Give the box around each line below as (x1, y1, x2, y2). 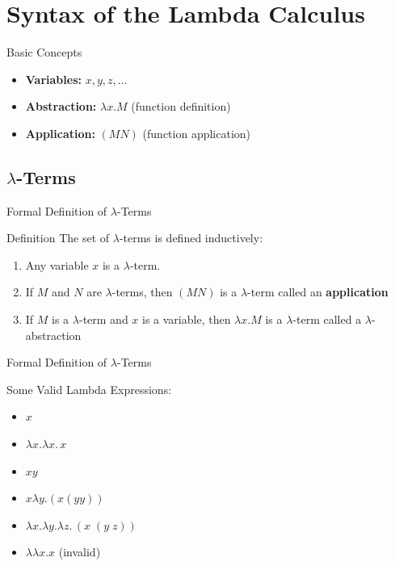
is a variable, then (142, 311, 231, 328)
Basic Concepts (6, 44, 82, 61)
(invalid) (58, 543, 101, 560)
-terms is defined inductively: (119, 229, 263, 246)
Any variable (25, 256, 89, 273)
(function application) (142, 124, 251, 141)
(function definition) (131, 98, 231, 115)
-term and (78, 311, 128, 328)
